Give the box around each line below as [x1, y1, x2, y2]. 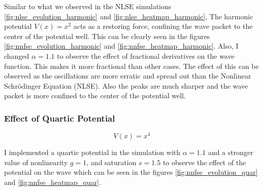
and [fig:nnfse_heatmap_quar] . [4, 177, 101, 187]
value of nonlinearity [4, 157, 68, 167]
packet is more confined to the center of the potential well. [4, 90, 186, 101]
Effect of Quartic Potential [4, 111, 115, 124]
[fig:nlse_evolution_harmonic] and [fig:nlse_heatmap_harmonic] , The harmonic [4, 11, 253, 21]
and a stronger [208, 147, 253, 158]
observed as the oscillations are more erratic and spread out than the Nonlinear [4, 70, 251, 81]
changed [4, 50, 29, 61]
